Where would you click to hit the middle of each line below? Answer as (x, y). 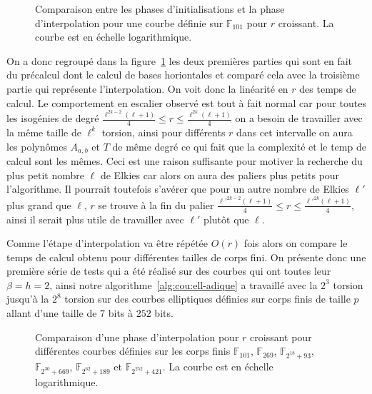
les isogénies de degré (53, 118)
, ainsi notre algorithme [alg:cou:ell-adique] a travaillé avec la (184, 284)
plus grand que (39, 204)
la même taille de (44, 132)
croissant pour (281, 337)
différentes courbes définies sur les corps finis (133, 351)
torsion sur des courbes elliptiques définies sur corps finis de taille (207, 299)
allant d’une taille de (52, 313)
